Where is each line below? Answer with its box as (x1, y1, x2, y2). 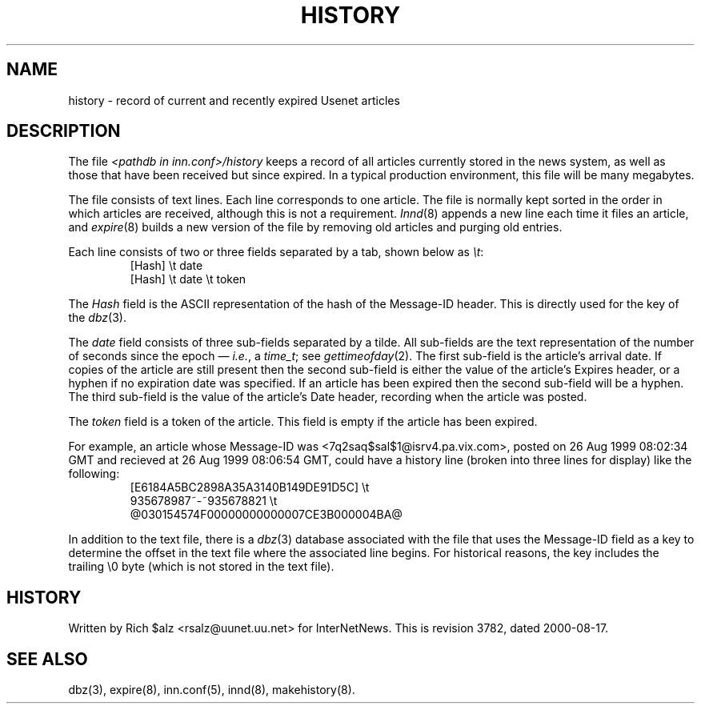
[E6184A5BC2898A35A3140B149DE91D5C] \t (130, 480, 370, 495)
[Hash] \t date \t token (130, 272, 246, 287)
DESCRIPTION (6, 121, 121, 142)
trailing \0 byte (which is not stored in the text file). (68, 560, 334, 574)
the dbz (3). (68, 311, 126, 325)
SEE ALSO (6, 648, 88, 669)
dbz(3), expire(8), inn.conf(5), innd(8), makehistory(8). (68, 683, 355, 697)
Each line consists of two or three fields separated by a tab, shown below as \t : (68, 245, 484, 259)
